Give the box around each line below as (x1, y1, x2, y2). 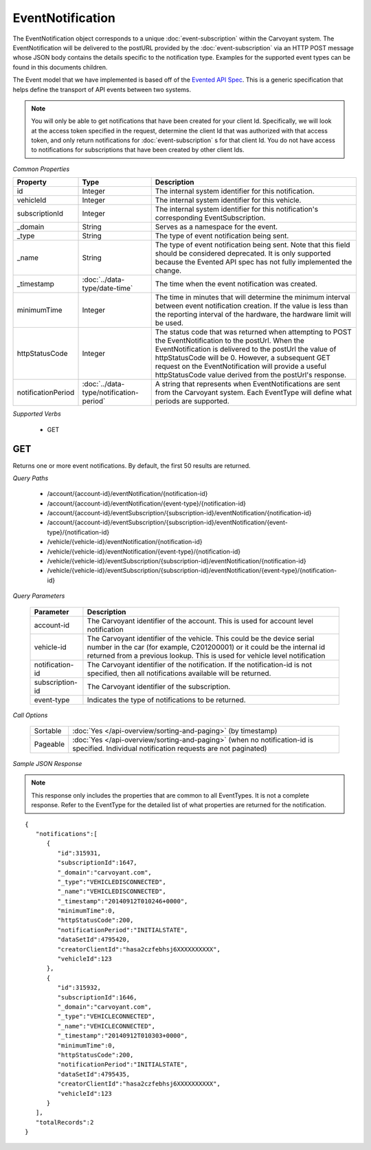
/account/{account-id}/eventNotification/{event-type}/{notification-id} (47, 499, 247, 508)
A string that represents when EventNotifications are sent (155, 379, 341, 389)
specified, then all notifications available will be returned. (87, 668, 271, 678)
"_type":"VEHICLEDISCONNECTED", (57, 878, 166, 886)
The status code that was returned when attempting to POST (155, 327, 352, 337)
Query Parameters (12, 591, 65, 600)
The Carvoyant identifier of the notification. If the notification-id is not (87, 659, 313, 669)
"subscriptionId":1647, (57, 859, 137, 867)
